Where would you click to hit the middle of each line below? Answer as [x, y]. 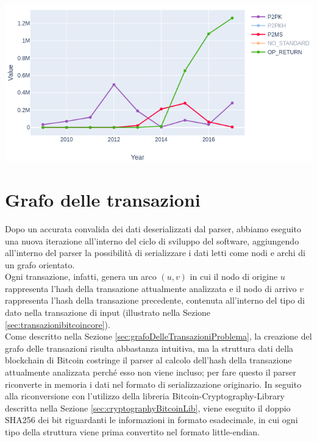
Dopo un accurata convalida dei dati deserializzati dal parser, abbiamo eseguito [153, 228]
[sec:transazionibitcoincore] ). [58, 324]
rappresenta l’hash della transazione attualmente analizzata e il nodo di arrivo [151, 288]
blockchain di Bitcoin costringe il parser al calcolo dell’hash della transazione [148, 360]
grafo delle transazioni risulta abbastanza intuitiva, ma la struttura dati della [149, 348]
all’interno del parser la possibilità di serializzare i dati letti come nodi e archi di [155, 253]
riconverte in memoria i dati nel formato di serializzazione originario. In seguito [153, 384]
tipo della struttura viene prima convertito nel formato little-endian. [132, 432]
